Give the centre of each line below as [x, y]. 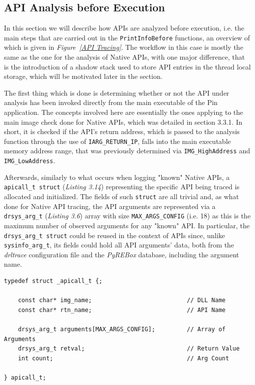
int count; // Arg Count [124, 358]
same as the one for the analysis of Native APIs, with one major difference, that [125, 57]
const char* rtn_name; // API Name [122, 310]
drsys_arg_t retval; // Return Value [129, 349]
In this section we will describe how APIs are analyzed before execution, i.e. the [124, 28]
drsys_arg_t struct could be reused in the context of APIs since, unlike [114, 235]
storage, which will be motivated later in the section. [83, 76]
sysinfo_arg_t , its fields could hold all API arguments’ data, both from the [119, 245]
